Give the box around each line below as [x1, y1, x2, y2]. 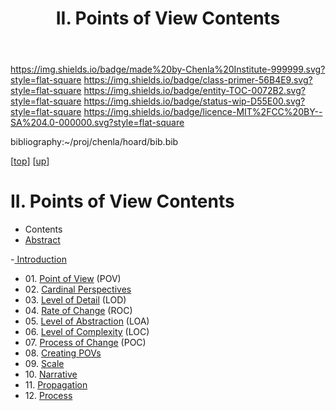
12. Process [24, 390, 73, 402]
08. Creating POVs [24, 347, 102, 359]
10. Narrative [24, 368, 78, 381]
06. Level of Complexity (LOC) [24, 326, 150, 338]
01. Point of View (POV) [24, 273, 122, 285]
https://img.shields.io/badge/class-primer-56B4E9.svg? [83, 74, 313, 86]
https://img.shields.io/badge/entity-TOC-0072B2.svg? [83, 85, 306, 97]
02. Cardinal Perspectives [24, 283, 132, 296]
